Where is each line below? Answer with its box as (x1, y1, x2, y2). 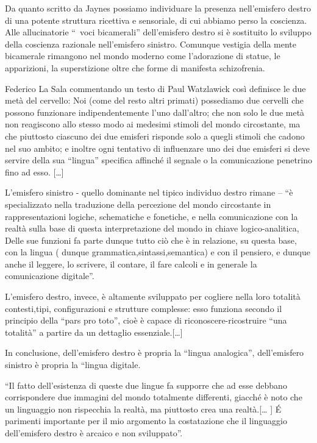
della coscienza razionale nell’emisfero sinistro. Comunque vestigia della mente (5, 37, 297, 50)
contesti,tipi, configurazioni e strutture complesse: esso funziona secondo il (5, 302, 282, 314)
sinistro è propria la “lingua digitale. (5, 358, 141, 371)
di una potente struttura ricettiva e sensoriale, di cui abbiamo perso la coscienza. (5, 13, 307, 26)
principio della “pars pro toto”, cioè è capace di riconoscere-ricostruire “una (5, 314, 287, 327)
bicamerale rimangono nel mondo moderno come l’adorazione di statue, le (5, 49, 280, 62)
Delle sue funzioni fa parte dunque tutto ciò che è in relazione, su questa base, (5, 233, 297, 246)
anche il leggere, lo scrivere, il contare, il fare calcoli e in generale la (5, 257, 257, 270)
